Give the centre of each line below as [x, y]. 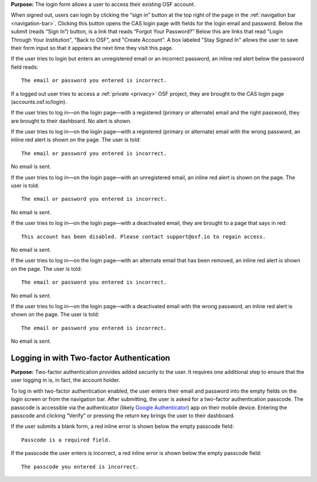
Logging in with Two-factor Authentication [90, 358]
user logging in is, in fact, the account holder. [65, 380]
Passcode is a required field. [66, 440]
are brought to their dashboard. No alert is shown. [71, 121]
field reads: [24, 67]
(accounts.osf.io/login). [39, 102]
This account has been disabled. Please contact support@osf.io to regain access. [144, 237]
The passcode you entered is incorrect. [80, 466]
